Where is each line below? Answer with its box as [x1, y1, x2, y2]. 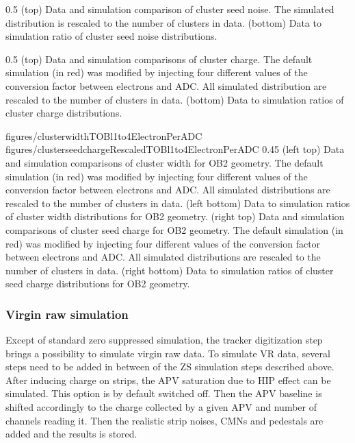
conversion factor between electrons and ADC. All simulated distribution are [5, 78, 327, 93]
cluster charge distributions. [5, 106, 122, 120]
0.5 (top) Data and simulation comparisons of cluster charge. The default [5, 51, 313, 66]
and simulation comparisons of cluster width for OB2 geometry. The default [5, 155, 324, 169]
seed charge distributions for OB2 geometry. [5, 276, 190, 291]
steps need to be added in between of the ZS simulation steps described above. [5, 359, 334, 374]
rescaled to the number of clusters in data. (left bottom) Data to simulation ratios [5, 195, 350, 210]
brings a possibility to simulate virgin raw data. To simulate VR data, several [5, 346, 330, 360]
